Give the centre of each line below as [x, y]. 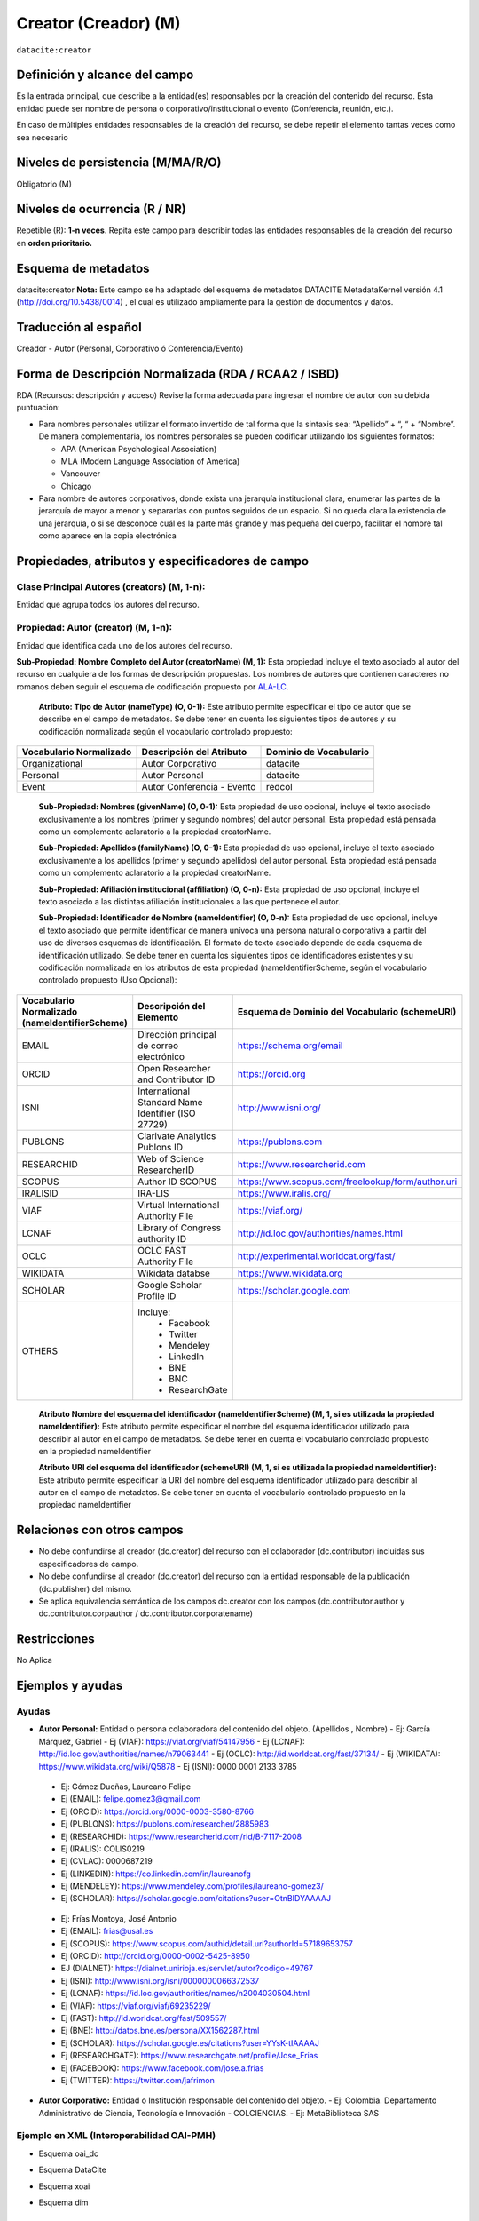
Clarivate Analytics [177, 1135]
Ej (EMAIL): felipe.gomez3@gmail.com [131, 1799]
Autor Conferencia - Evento [199, 787]
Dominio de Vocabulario [318, 752]
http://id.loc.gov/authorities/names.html [320, 1233]
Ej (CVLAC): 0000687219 [106, 1861]
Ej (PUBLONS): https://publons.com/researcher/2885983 [165, 1824]
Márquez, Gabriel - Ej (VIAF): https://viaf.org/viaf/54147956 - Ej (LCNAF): [172, 1741]
